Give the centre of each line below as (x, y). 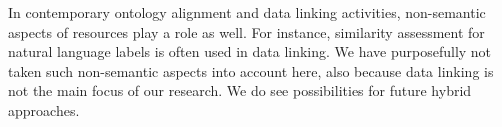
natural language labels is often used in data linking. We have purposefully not (250, 51)
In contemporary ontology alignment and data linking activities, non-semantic (247, 12)
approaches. (44, 109)
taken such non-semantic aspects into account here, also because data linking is (251, 70)
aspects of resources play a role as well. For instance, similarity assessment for (246, 31)
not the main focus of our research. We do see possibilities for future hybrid (240, 90)
